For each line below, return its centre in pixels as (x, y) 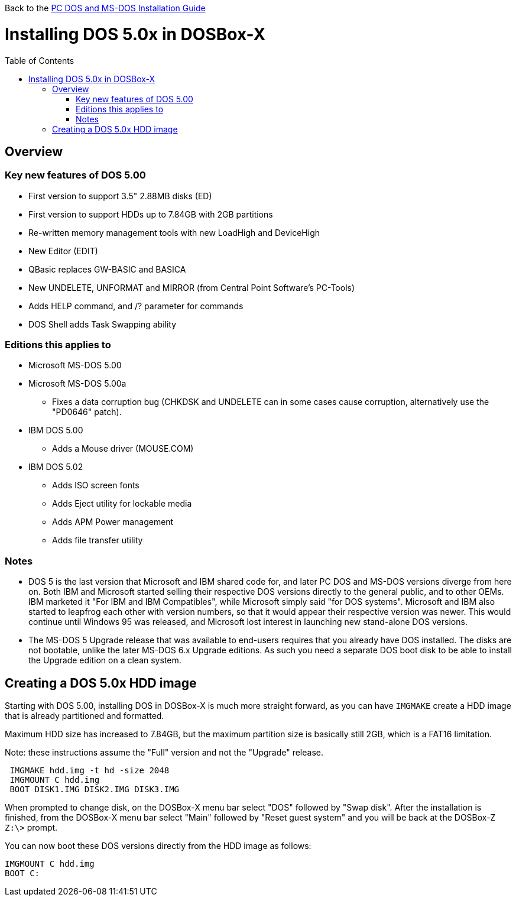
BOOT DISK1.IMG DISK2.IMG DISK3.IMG (95, 790)
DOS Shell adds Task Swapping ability (103, 324)
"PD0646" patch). (87, 412)
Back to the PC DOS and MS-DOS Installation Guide (105, 8)
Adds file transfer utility (98, 540)
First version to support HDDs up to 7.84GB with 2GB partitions (151, 214)
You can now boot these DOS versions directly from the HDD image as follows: (158, 846)
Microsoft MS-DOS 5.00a (77, 384)
